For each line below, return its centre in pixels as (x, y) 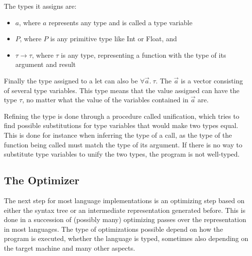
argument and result (46, 64)
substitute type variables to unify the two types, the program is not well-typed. (122, 154)
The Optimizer (42, 180)
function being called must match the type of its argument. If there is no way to (123, 144)
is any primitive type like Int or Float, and (114, 39)
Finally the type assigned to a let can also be (71, 80)
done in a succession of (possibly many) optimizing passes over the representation (125, 219)
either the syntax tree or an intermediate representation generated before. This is (125, 210)
